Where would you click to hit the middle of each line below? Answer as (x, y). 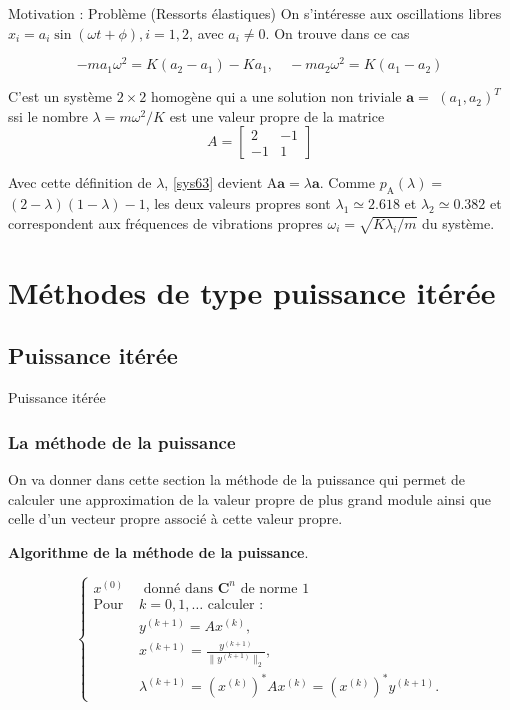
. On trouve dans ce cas (337, 32)
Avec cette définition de (80, 182)
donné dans (178, 588)
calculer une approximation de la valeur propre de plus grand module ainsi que (250, 498)
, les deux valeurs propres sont (238, 203)
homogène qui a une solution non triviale (276, 96)
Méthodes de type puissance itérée (252, 291)
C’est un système (60, 96)
